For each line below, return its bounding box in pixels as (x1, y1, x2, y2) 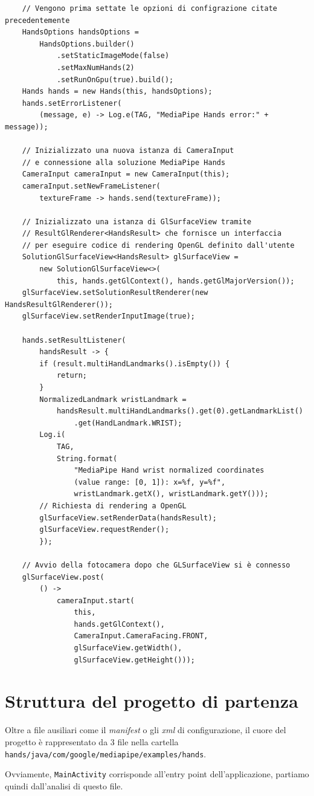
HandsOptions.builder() (39, 39, 135, 48)
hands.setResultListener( (22, 335, 126, 345)
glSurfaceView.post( (22, 572, 104, 581)
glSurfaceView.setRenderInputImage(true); (22, 312, 195, 321)
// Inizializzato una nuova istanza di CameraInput (22, 146, 234, 155)
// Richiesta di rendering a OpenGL (39, 501, 187, 510)
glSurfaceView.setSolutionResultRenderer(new (22, 288, 208, 297)
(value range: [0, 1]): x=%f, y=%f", (74, 477, 226, 487)
